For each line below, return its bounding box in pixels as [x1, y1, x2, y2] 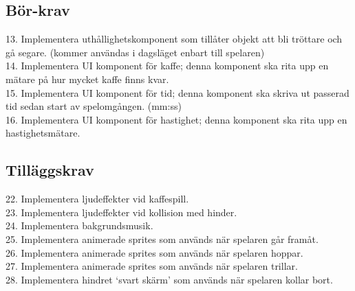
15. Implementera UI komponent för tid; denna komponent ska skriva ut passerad [6, 85, 349, 100]
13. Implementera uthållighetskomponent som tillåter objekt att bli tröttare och [6, 32, 343, 46]
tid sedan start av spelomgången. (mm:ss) [6, 99, 182, 113]
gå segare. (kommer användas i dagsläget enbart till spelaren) [6, 45, 265, 59]
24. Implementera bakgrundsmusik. [6, 218, 153, 233]
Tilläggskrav [6, 159, 94, 181]
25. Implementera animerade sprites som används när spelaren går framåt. [6, 231, 319, 246]
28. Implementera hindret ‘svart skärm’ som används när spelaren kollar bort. [6, 272, 333, 286]
